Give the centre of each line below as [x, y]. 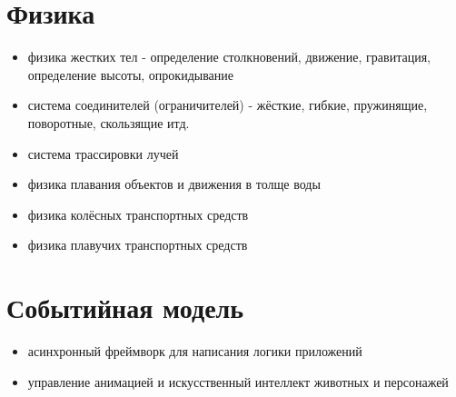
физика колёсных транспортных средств [138, 214]
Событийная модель [125, 308]
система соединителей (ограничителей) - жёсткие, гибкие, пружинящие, [228, 105]
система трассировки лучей [103, 153]
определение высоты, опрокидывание [130, 74]
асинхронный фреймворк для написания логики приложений [195, 351]
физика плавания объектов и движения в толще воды [174, 184]
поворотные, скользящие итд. [109, 122]
